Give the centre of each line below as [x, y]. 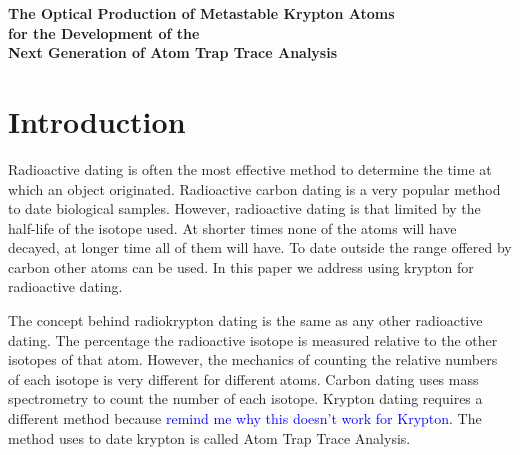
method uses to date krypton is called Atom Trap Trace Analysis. [209, 437]
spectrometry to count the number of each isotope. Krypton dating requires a [245, 398]
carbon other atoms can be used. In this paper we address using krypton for [241, 266]
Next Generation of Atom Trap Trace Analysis [173, 52]
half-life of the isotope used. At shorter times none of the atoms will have [232, 227]
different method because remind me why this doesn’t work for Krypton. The [245, 418]
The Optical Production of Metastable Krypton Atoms [201, 13]
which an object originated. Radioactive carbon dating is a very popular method [254, 188]
